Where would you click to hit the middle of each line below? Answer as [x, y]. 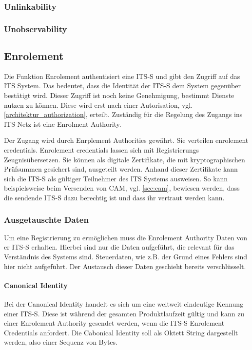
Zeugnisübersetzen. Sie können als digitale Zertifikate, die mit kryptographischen [125, 159]
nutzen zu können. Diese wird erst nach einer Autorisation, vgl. [98, 105]
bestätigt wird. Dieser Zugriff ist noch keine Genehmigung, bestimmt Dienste [119, 95]
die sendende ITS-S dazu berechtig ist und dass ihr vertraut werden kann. [114, 198]
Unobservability [36, 29]
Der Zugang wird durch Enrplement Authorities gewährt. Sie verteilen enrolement [126, 140]
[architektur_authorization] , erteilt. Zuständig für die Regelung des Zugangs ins [123, 114]
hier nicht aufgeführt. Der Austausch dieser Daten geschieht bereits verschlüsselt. [125, 266]
